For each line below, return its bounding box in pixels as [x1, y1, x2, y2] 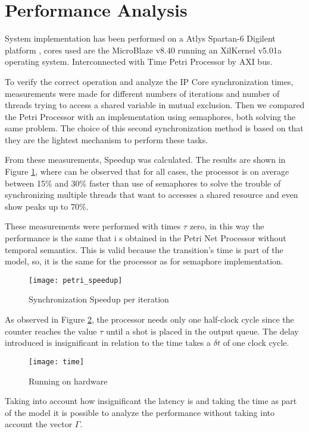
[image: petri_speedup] [29, 276, 123, 285]
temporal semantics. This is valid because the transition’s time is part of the [5, 243, 283, 256]
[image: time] [29, 357, 85, 366]
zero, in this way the [189, 220, 264, 232]
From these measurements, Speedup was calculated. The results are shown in [5, 153, 286, 166]
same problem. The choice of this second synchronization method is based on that [5, 122, 304, 134]
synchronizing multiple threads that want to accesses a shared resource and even [5, 188, 298, 201]
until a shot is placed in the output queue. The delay [105, 324, 299, 337]
